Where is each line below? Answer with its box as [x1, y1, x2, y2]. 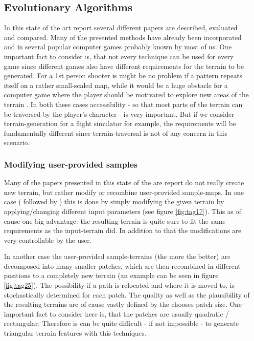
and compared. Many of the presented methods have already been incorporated [4, 32, 242, 42]
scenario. [4, 137, 30, 148]
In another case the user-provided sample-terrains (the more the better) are [4, 251, 231, 261]
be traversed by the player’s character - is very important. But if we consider [4, 108, 234, 119]
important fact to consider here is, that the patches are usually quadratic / [4, 308, 229, 319]
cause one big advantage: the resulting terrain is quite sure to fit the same [4, 215, 226, 226]
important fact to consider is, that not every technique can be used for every [4, 51, 234, 61]
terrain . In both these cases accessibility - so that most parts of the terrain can [4, 99, 243, 109]
